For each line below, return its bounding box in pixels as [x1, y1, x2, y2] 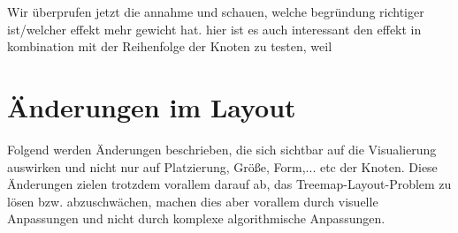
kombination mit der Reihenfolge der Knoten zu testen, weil [7, 37, 332, 56]
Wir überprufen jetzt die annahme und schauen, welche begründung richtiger [7, 3, 424, 20]
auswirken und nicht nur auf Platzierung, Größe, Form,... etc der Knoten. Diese [7, 157, 438, 176]
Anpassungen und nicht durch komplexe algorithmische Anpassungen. [7, 209, 385, 228]
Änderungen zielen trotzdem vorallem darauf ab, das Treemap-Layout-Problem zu [7, 175, 452, 193]
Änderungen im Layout [7, 88, 296, 124]
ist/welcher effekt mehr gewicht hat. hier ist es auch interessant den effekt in [7, 19, 422, 38]
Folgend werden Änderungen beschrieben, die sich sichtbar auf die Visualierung [7, 139, 437, 158]
